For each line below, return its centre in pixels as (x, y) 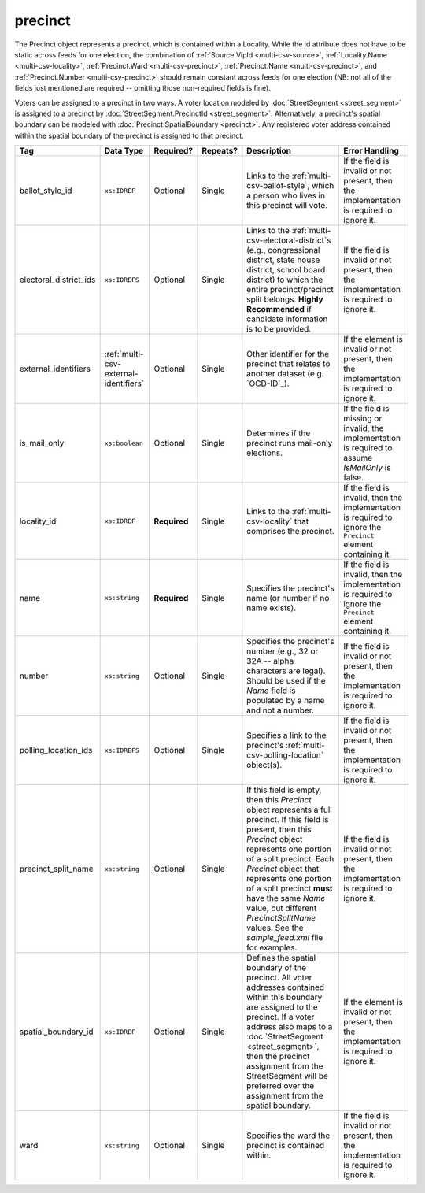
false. (354, 478)
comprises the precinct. (290, 531)
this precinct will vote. (287, 206)
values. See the (275, 928)
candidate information (287, 319)
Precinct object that (283, 869)
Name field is (271, 691)
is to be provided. (279, 329)
